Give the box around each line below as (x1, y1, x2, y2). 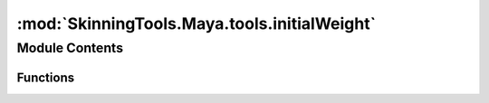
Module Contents (16, 40, 124, 56)
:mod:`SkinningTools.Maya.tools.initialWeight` (16, 14, 376, 33)
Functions (16, 70, 75, 85)
